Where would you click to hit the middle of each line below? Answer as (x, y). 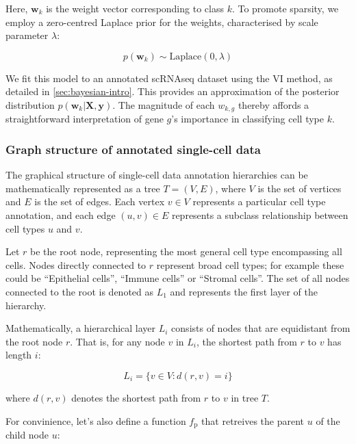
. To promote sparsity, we (285, 8)
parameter (27, 35)
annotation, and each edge (61, 215)
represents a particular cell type (259, 201)
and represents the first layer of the (244, 291)
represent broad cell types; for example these (250, 264)
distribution (30, 104)
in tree (245, 397)
